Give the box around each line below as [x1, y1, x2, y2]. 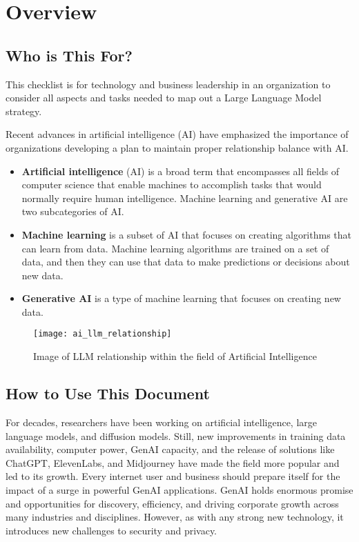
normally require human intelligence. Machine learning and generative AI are [21, 190, 348, 205]
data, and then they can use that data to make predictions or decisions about [21, 254, 350, 269]
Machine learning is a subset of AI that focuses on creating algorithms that [21, 227, 352, 241]
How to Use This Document [6, 383, 210, 404]
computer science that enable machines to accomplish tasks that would [21, 177, 322, 192]
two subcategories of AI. [21, 204, 124, 219]
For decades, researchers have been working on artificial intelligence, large [6, 414, 318, 429]
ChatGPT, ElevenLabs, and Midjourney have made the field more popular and [6, 455, 340, 470]
